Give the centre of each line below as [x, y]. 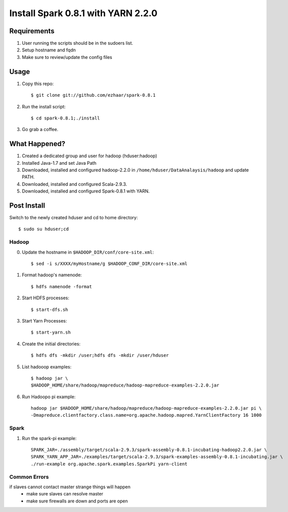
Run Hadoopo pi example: [49, 397]
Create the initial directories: [51, 344]
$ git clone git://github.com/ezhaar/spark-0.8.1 [93, 95]
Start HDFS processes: [46, 298]
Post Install [27, 205]
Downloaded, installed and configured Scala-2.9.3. [75, 184]
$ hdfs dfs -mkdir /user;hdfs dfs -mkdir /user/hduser [100, 356]
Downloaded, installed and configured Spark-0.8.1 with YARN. [86, 191]
